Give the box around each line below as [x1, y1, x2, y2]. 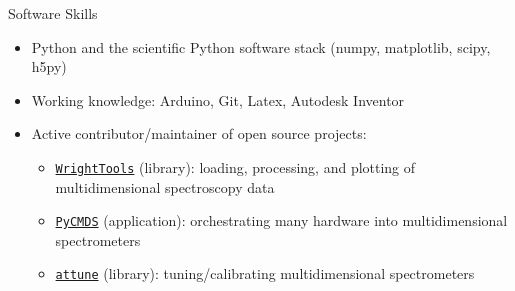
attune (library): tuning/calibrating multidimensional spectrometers [55, 263, 475, 284]
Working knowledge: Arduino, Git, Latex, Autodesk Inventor [31, 89, 405, 110]
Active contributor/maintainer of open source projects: [31, 123, 367, 144]
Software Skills [8, 3, 98, 23]
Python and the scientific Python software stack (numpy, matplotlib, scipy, [31, 36, 491, 57]
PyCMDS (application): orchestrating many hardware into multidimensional [55, 210, 508, 231]
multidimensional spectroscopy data [55, 176, 275, 197]
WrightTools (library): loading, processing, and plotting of [55, 156, 416, 177]
